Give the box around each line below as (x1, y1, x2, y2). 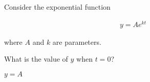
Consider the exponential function (4, 2, 111, 12)
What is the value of (4, 53, 68, 64)
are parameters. (52, 36, 101, 47)
